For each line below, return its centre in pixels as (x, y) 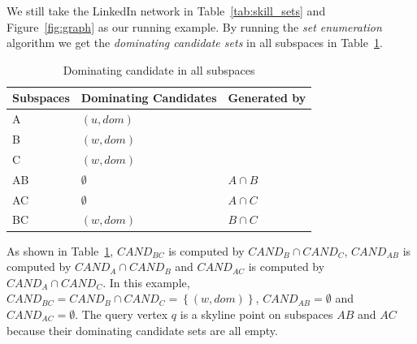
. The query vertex (122, 314)
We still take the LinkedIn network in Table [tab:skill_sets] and (166, 11)
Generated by (267, 98)
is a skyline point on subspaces (256, 314)
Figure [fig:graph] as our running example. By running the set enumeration (194, 26)
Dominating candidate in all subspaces (159, 69)
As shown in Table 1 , (60, 250)
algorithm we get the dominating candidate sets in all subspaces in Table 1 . (195, 43)
